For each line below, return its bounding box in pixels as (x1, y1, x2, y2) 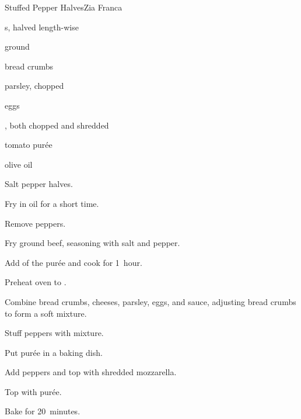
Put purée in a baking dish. (5, 346, 103, 358)
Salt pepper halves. (5, 178, 73, 190)
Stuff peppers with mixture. (5, 327, 104, 339)
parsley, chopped (5, 79, 64, 92)
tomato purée (5, 138, 52, 151)
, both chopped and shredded (5, 119, 109, 131)
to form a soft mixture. (5, 307, 87, 319)
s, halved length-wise (5, 20, 79, 33)
